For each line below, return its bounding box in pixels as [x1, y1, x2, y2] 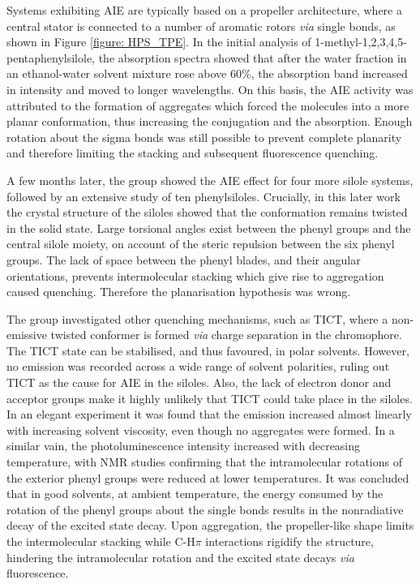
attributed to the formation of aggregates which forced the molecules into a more [6, 97, 409, 114]
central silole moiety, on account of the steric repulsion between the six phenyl [6, 235, 395, 252]
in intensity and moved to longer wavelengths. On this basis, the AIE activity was [6, 80, 414, 97]
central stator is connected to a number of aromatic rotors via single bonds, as [6, 17, 396, 34]
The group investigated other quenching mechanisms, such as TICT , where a [6, 310, 388, 327]
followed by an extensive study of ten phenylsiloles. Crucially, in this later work [6, 187, 401, 204]
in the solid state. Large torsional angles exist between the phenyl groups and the [6, 219, 411, 236]
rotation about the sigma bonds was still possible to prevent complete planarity [6, 128, 402, 145]
